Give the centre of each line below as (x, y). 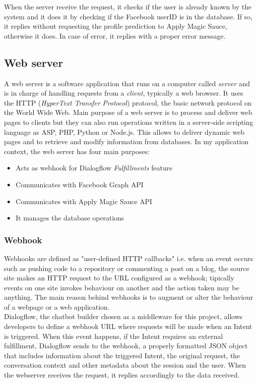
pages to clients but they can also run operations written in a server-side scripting (129, 122)
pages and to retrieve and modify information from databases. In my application (126, 141)
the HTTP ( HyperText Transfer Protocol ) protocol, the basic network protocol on (128, 102)
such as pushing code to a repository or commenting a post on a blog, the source (127, 268)
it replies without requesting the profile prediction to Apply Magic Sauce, (116, 26)
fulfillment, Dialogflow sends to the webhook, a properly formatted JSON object (126, 346)
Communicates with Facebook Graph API (80, 184)
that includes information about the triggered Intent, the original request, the (122, 355)
